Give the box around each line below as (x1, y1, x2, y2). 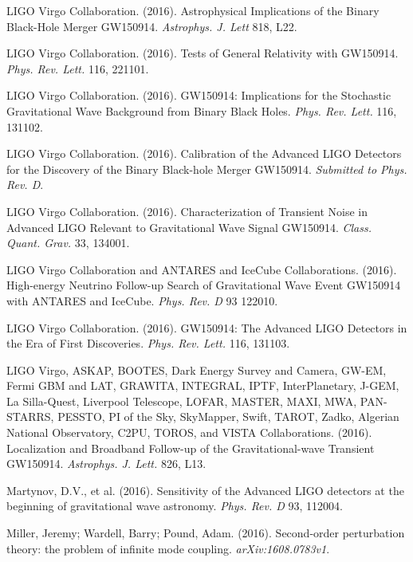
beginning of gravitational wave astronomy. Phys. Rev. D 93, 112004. (6, 497, 343, 514)
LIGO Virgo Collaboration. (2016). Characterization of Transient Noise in (6, 202, 368, 219)
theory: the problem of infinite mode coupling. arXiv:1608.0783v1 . (6, 540, 330, 556)
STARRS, (6, 408, 54, 425)
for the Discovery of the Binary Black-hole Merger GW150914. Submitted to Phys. (6, 160, 407, 177)
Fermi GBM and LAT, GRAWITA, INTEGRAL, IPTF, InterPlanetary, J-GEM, (6, 377, 399, 394)
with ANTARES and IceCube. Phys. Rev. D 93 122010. (6, 292, 278, 309)
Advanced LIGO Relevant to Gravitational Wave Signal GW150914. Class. (6, 218, 372, 235)
